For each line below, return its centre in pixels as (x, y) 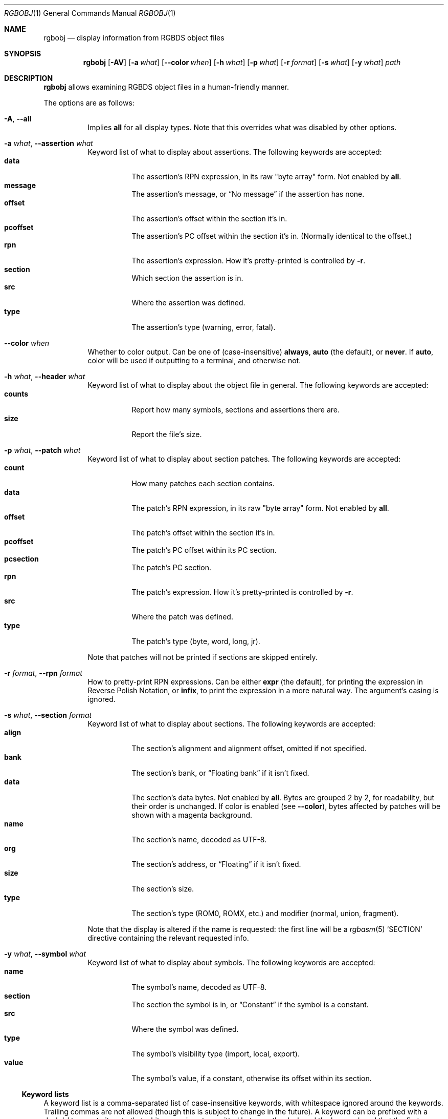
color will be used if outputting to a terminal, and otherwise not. (194, 360)
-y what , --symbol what (45, 954)
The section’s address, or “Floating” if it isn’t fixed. (216, 864)
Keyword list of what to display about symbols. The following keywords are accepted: (231, 962)
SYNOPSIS (23, 54)
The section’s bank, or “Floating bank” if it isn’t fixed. (220, 773)
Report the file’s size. (167, 434)
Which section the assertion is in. (187, 278)
